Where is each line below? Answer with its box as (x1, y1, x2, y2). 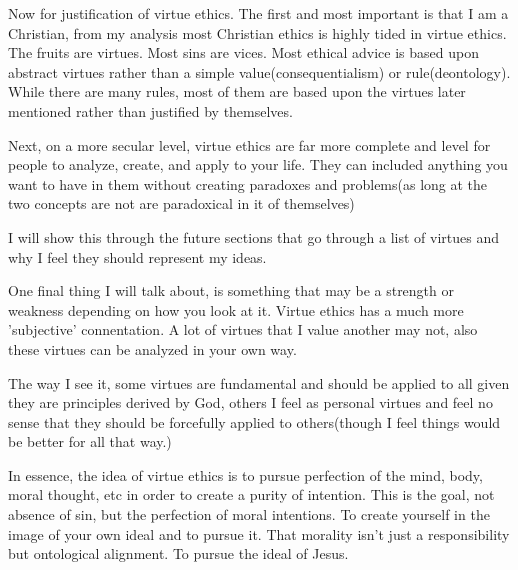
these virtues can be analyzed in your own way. (8, 338, 297, 359)
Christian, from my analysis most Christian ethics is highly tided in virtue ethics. (8, 22, 507, 43)
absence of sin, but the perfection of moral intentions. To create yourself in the (8, 504, 490, 525)
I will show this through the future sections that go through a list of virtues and (8, 226, 500, 247)
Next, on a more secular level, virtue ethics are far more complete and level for (8, 134, 491, 155)
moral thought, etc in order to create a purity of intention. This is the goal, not (8, 484, 495, 505)
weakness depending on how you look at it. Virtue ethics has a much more (8, 299, 464, 320)
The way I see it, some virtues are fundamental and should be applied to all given (8, 372, 510, 393)
